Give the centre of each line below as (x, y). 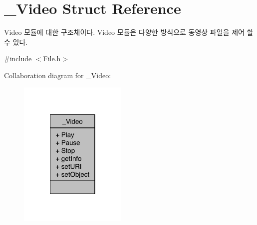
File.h (52, 58)
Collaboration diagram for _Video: (58, 75)
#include (18, 58)
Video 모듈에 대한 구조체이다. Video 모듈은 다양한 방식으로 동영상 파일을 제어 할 (129, 32)
